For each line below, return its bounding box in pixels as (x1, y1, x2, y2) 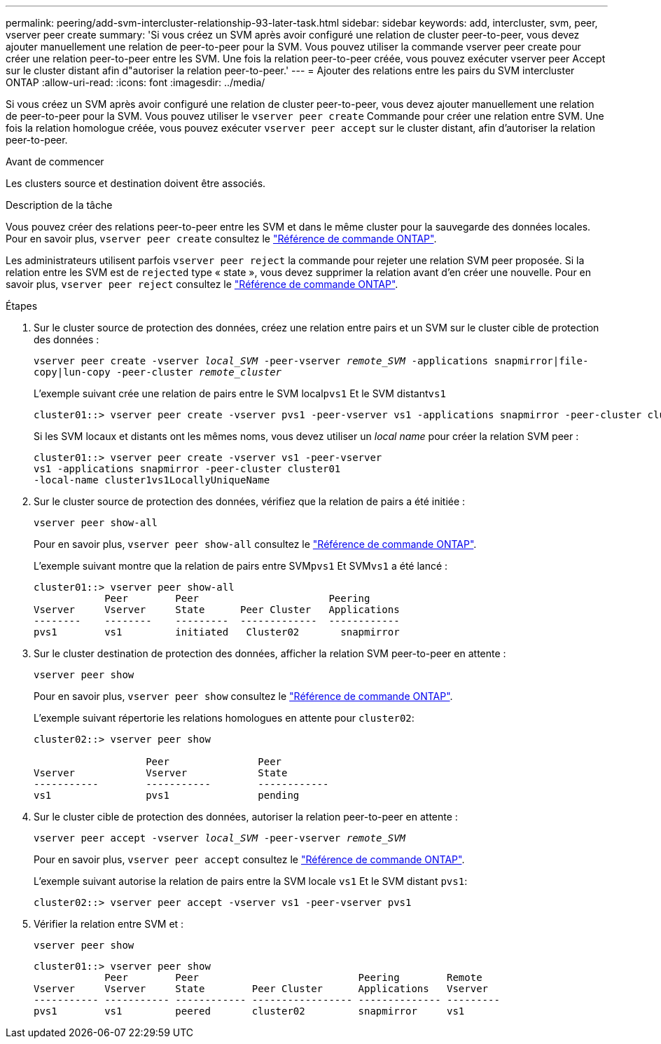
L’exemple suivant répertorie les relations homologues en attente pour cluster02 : (34, 712, 415, 724)
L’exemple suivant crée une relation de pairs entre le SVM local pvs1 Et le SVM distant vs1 (34, 387, 446, 399)
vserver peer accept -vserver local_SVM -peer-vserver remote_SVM (34, 832, 406, 844)
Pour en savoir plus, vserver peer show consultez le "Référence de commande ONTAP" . (34, 690, 453, 702)
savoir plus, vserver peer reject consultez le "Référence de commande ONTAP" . (6, 278, 398, 290)
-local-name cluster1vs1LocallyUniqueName (34, 474, 270, 486)
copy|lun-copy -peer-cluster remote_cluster (34, 366, 282, 378)
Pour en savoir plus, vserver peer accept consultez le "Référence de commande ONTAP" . (34, 853, 465, 865)
